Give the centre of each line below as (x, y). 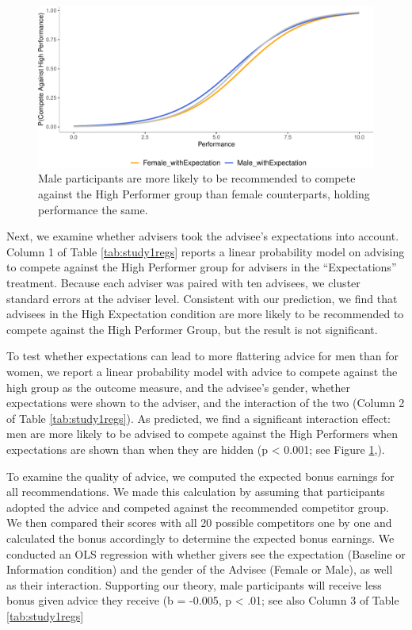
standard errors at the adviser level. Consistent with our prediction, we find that (202, 298)
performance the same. (93, 209)
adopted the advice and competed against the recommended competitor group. (198, 507)
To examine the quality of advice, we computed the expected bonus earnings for (200, 476)
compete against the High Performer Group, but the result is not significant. (192, 329)
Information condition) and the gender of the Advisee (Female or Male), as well (200, 569)
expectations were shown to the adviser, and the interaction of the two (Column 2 (206, 403)
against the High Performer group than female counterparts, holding (204, 194)
